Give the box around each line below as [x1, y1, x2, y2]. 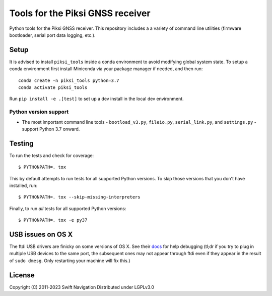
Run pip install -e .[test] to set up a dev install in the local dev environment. [9, 96, 184, 102]
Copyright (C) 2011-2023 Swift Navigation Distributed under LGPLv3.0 [9, 284, 155, 290]
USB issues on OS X [9, 230, 73, 238]
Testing [9, 139, 34, 147]
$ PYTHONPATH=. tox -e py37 [18, 217, 88, 223]
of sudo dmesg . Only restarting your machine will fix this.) [9, 258, 130, 264]
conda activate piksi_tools [18, 85, 88, 90]
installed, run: [9, 182, 38, 189]
